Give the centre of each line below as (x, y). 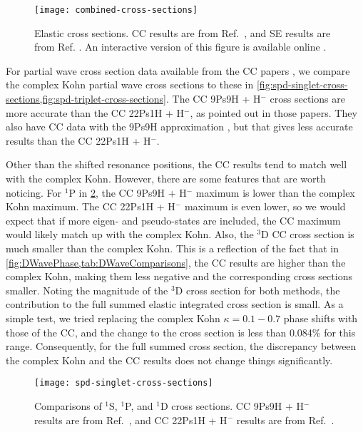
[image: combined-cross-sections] (116, 10)
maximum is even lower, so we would (265, 206)
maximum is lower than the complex (275, 192)
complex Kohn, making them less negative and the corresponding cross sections (179, 276)
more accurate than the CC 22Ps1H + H (95, 112)
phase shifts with (321, 318)
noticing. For (34, 192)
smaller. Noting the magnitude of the (87, 290)
